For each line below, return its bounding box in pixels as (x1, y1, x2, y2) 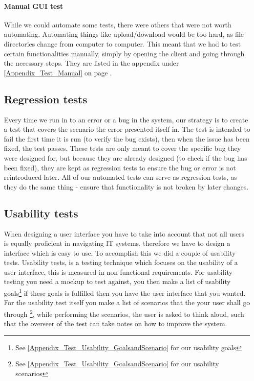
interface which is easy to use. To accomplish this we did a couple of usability (4, 247, 236, 258)
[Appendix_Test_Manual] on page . (4, 67, 112, 77)
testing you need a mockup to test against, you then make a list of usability (4, 276, 231, 286)
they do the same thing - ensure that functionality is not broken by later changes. (4, 181, 249, 191)
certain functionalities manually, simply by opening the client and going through (4, 48, 245, 58)
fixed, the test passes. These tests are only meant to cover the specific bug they (4, 143, 241, 153)
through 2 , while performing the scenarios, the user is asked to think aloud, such (4, 307, 244, 319)
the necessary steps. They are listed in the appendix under (4, 58, 179, 68)
